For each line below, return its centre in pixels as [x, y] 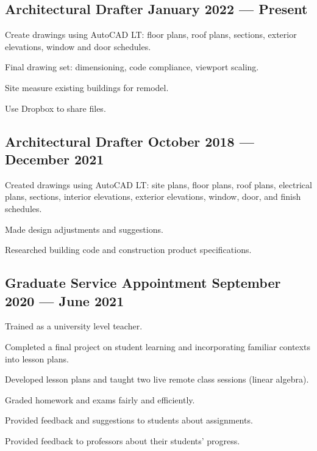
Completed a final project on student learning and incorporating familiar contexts [158, 346]
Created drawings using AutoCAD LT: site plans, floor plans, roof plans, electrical [158, 184]
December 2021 [55, 159]
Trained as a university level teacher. [74, 326]
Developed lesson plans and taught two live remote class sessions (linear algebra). [157, 379]
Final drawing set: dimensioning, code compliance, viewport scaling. [132, 67]
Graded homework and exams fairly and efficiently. [100, 399]
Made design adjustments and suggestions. [84, 229]
